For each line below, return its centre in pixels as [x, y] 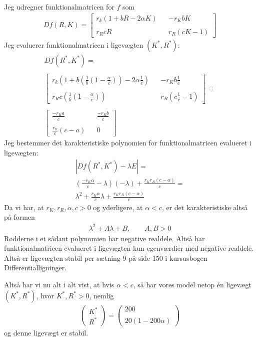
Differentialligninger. [35, 268]
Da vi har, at [24, 207]
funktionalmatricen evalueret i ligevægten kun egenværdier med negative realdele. [129, 248]
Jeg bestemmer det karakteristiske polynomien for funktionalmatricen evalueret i [128, 143]
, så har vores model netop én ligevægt [192, 284]
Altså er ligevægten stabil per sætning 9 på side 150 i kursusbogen [106, 258]
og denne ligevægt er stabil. [46, 332]
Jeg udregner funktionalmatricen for [59, 7]
